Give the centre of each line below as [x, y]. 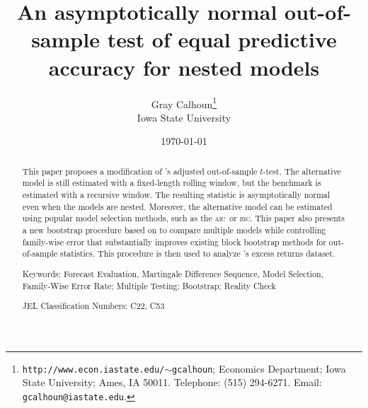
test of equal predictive [222, 39]
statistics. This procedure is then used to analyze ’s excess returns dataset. [198, 253]
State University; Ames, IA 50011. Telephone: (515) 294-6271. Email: [172, 382]
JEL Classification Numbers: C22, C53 [93, 306]
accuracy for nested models [184, 67]
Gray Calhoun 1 [184, 103]
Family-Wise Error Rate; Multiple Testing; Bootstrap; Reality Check [149, 285]
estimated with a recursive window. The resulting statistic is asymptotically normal [176, 195]
